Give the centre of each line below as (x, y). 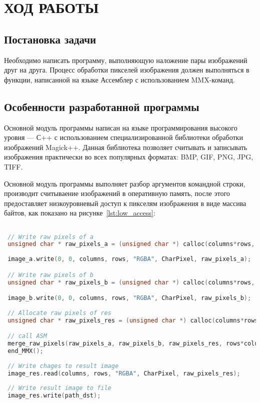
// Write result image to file (59, 388)
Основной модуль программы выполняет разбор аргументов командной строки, (125, 183)
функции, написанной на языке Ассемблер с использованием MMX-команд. (119, 79)
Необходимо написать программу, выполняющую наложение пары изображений (126, 60)
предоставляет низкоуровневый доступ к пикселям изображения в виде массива (125, 203)
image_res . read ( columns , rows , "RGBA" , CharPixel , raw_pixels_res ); (124, 373)
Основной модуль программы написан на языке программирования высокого (121, 127)
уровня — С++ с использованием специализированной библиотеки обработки (123, 137)
